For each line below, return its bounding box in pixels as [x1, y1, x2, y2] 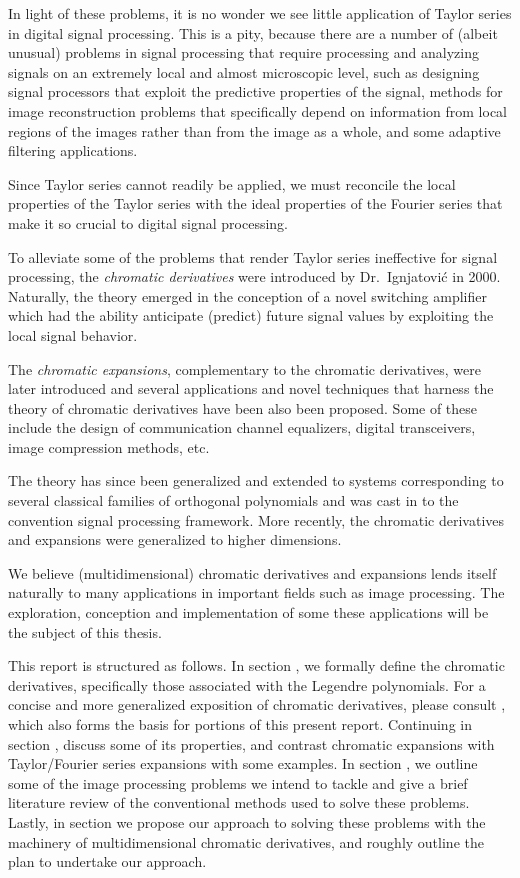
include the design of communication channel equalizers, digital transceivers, [8, 417, 476, 438]
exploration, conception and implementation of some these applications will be [8, 602, 489, 623]
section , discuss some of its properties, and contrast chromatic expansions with [8, 733, 495, 754]
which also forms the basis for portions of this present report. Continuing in [8, 714, 472, 734]
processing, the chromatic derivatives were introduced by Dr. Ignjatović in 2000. [8, 266, 501, 287]
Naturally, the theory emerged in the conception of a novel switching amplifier [8, 285, 487, 306]
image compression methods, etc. [8, 436, 210, 457]
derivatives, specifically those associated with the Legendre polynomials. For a [8, 674, 486, 695]
